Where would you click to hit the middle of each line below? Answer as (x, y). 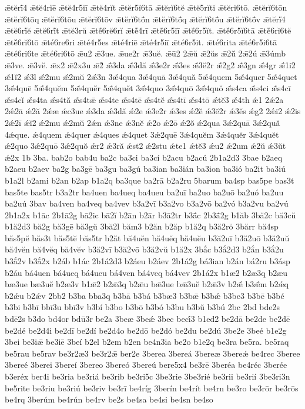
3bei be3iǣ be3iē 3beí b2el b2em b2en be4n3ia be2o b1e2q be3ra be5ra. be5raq (147, 342)
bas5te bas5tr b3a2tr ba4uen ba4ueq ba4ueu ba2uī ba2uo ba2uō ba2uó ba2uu (144, 192)
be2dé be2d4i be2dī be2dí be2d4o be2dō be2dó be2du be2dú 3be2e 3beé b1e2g (146, 330)
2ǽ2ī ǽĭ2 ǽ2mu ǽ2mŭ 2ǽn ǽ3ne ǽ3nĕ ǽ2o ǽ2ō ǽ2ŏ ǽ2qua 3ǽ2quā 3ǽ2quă (143, 122)
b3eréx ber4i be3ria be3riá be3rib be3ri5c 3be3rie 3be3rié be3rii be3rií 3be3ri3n (148, 376)
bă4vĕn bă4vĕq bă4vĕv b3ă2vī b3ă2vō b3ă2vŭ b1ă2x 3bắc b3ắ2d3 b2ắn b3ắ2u (144, 249)
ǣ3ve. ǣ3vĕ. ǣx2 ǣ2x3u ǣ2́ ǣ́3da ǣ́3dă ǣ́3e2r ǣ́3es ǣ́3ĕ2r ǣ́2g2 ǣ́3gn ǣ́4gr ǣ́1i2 (150, 64)
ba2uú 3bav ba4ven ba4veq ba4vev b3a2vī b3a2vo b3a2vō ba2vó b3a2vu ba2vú (147, 203)
